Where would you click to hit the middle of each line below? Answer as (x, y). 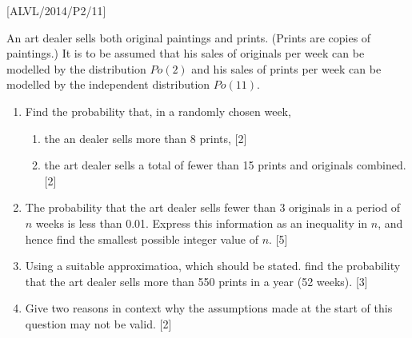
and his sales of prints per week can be (286, 68)
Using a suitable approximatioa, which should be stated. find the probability (213, 266)
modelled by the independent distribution (108, 84)
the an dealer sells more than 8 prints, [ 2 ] (146, 138)
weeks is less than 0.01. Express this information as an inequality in (202, 223)
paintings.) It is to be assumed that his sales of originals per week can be (186, 53)
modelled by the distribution (76, 68)
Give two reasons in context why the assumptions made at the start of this (209, 308)
